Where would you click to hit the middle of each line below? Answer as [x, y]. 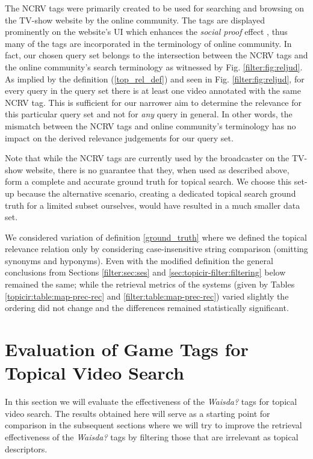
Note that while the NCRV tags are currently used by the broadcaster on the [147, 158]
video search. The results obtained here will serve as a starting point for [138, 413]
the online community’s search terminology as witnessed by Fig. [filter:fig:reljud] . [154, 66]
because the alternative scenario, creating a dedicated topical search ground [156, 193]
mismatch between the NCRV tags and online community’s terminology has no [150, 125]
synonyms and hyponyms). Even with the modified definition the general [139, 260]
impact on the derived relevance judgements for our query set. [119, 137]
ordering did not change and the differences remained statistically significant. [147, 308]
